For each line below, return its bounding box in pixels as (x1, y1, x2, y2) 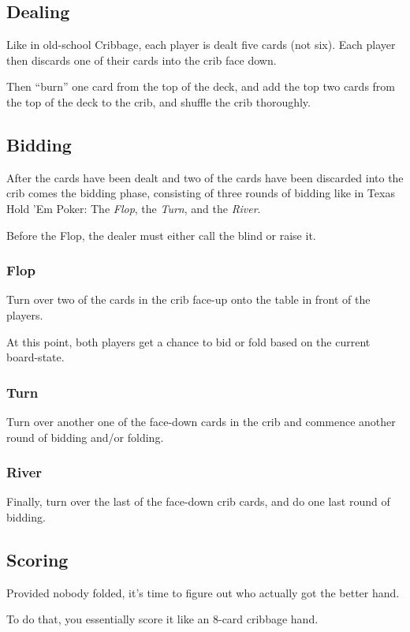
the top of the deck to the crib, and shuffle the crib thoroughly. (6, 93, 311, 110)
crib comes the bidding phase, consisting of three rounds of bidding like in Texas (6, 185, 395, 201)
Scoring (6, 547, 69, 571)
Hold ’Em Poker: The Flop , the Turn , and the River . (6, 200, 261, 216)
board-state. (6, 349, 65, 365)
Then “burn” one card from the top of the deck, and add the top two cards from (6, 78, 395, 95)
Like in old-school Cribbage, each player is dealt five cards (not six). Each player (6, 36, 396, 53)
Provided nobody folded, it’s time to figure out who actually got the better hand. (6, 584, 400, 600)
